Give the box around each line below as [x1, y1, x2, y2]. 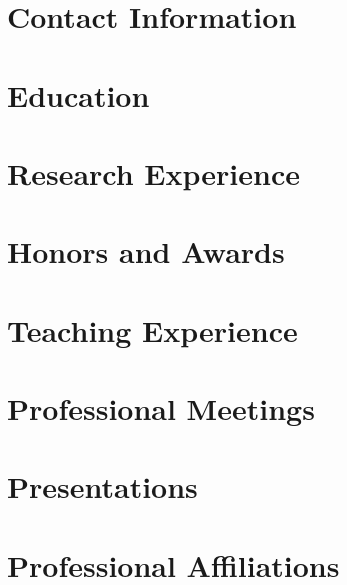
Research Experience [7, 152, 300, 193]
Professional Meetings [7, 388, 315, 429]
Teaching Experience [7, 309, 298, 350]
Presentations [7, 466, 198, 507]
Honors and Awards [7, 231, 285, 272]
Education [7, 74, 150, 115]
